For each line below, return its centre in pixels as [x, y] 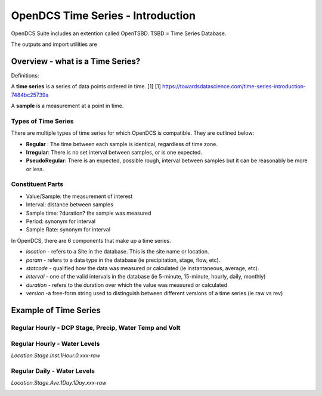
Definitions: [25, 75]
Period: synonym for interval [61, 221]
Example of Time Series [56, 310]
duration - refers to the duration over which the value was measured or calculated [127, 285]
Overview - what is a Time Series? [76, 61]
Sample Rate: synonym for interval [68, 230]
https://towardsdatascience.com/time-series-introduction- [234, 86]
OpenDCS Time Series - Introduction [103, 16]
